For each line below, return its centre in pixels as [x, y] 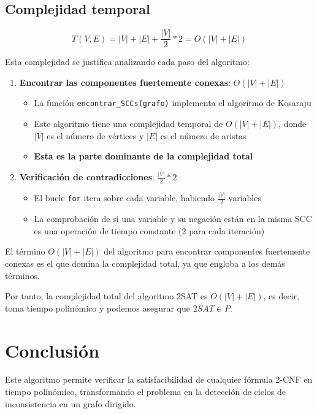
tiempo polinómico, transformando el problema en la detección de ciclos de [145, 392]
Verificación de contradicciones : [87, 177]
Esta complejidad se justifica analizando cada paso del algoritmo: [127, 62]
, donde [292, 124]
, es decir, [281, 296]
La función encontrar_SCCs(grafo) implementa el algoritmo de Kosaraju [173, 103]
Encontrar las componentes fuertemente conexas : [125, 82]
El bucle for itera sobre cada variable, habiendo [124, 198]
